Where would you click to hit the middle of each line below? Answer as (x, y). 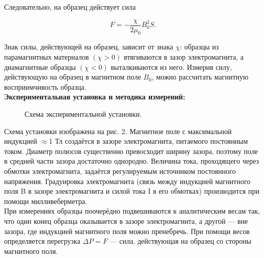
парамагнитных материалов (47, 57)
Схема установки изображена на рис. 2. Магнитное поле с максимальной (118, 131)
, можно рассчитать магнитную (200, 77)
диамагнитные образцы (40, 67)
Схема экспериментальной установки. (83, 114)
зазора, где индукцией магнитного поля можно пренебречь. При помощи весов (127, 231)
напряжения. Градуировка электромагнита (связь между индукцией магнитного (127, 181)
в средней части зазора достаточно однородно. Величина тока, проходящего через (132, 161)
